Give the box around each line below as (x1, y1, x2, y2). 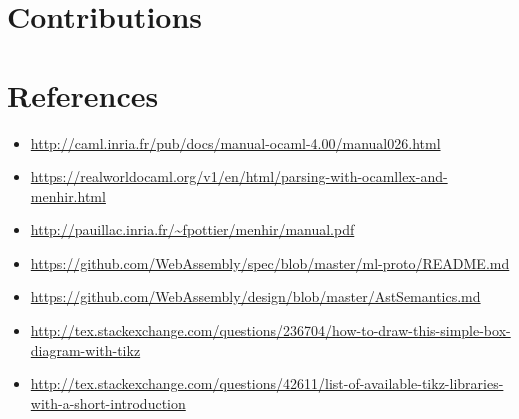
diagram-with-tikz (30, 339, 141, 360)
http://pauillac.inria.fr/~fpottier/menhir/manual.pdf (30, 219, 355, 240)
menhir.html (30, 185, 106, 206)
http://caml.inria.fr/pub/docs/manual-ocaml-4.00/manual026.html (30, 132, 441, 153)
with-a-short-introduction (30, 392, 186, 413)
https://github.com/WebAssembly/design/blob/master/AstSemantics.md (30, 286, 481, 307)
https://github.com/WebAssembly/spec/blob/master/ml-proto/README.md (30, 252, 510, 273)
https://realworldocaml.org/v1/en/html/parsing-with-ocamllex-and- (30, 166, 448, 187)
